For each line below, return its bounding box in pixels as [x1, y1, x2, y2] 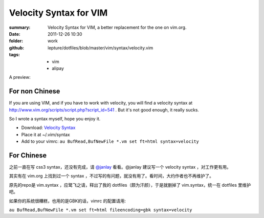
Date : [9, 31, 21, 37]
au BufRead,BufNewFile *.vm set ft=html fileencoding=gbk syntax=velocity [9, 207, 193, 213]
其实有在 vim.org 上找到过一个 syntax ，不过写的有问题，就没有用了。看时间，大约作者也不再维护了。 [9, 173, 214, 179]
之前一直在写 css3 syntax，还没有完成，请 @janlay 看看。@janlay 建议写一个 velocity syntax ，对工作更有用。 [9, 164, 231, 170]
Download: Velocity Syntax [21, 125, 76, 131]
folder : [9, 38, 23, 44]
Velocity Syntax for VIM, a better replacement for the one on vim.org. [47, 24, 187, 30]
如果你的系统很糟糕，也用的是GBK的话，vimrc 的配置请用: [9, 198, 126, 204]
